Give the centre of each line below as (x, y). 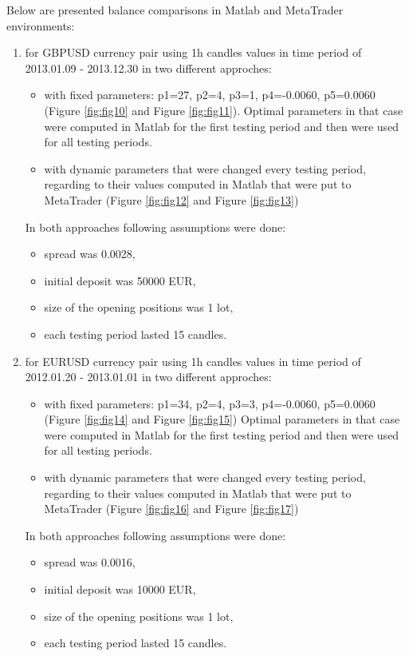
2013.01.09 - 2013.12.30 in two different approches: (148, 68)
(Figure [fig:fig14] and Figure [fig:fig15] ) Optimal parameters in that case (222, 419)
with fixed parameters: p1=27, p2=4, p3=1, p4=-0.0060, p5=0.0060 (210, 95)
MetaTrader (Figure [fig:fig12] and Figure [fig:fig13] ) (171, 199)
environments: (41, 25)
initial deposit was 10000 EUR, (120, 589)
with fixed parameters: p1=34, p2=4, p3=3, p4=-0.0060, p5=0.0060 (210, 403)
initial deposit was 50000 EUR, (120, 280)
